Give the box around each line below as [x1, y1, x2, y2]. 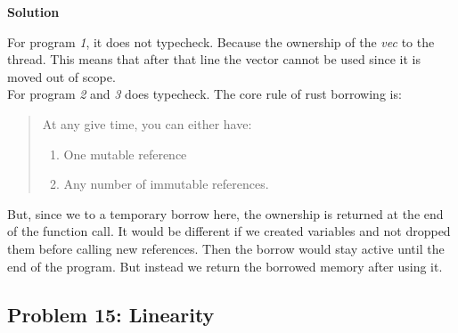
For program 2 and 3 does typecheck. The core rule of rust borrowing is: [7, 85, 402, 103]
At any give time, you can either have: [42, 114, 252, 133]
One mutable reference [63, 144, 187, 163]
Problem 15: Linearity [7, 300, 215, 328]
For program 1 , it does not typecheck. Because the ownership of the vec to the [7, 32, 435, 51]
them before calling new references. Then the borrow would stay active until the [7, 239, 445, 257]
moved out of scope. [7, 67, 116, 85]
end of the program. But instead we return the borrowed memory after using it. [7, 256, 443, 275]
